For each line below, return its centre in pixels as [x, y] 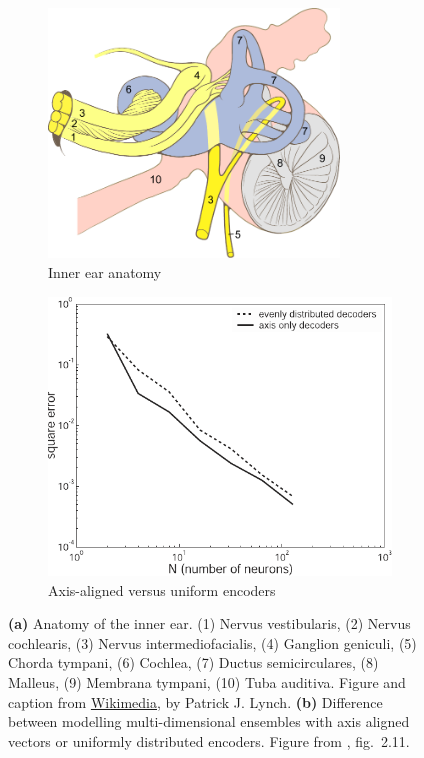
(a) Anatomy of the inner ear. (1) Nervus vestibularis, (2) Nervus [209, 623]
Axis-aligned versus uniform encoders [162, 589]
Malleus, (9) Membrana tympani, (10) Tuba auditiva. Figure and [207, 682]
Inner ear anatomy [105, 272]
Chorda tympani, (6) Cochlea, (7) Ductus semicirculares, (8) [193, 662]
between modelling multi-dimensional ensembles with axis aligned [209, 721]
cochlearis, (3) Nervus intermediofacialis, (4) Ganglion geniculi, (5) [212, 642]
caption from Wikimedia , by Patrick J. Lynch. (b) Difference [195, 701]
